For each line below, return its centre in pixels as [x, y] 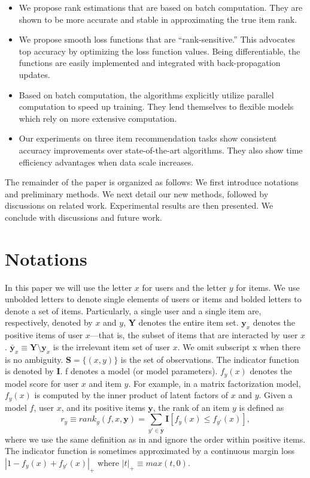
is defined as [262, 407]
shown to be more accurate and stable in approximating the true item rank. [158, 19]
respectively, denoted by [49, 322]
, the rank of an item [191, 407]
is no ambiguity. [34, 359]
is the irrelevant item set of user [111, 346]
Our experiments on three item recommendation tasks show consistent [148, 138]
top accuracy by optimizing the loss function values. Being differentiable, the [159, 51]
